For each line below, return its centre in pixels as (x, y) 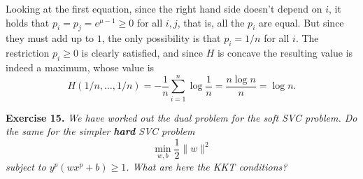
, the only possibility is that (161, 38)
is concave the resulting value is (285, 53)
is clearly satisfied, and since (142, 53)
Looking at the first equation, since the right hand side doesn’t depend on (164, 8)
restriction (28, 53)
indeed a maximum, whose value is (80, 67)
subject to (26, 166)
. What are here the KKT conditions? (207, 166)
